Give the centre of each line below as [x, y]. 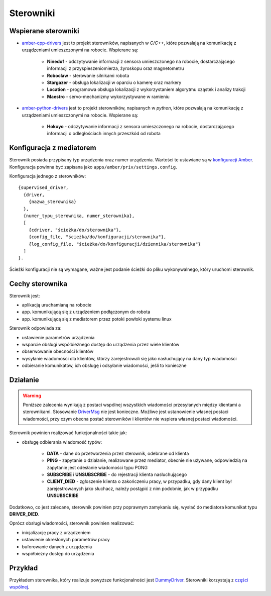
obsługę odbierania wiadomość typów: [62, 442]
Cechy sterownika [38, 284]
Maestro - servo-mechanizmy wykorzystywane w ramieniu [108, 96]
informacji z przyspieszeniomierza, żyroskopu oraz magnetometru [115, 68]
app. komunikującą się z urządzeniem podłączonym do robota [86, 312]
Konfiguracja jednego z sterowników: [48, 176]
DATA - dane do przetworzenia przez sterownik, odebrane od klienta [118, 453]
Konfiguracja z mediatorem [53, 148]
